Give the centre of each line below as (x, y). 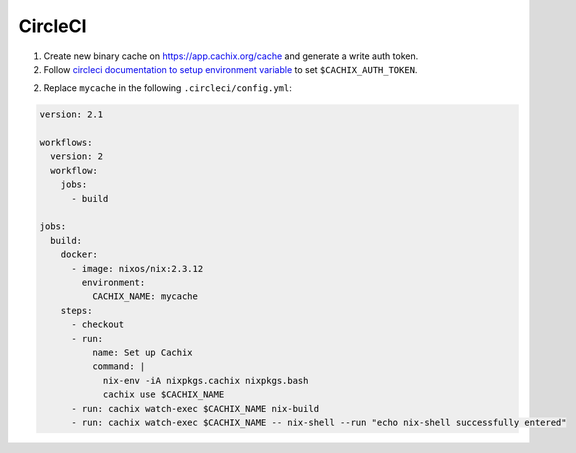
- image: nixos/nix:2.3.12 (137, 268)
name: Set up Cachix (142, 352)
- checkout (98, 324)
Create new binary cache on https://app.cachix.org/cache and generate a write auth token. (231, 56)
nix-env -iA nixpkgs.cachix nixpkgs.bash (205, 380)
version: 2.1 (71, 114)
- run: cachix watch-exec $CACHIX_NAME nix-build (195, 408)
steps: (76, 310)
